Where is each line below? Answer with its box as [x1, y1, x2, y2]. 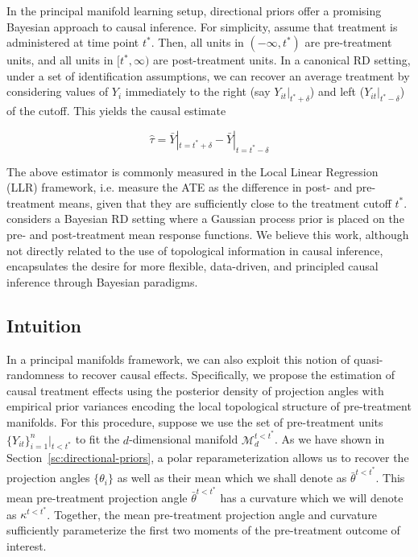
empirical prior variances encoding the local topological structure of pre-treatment [6, 398, 412, 415]
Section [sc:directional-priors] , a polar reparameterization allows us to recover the [6, 449, 409, 466]
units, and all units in [6, 52, 114, 68]
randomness [6, 366, 64, 383]
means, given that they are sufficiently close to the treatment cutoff [58, 194, 391, 211]
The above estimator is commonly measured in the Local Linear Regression [6, 163, 379, 179]
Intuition [6, 312, 81, 337]
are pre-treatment [304, 34, 392, 51]
